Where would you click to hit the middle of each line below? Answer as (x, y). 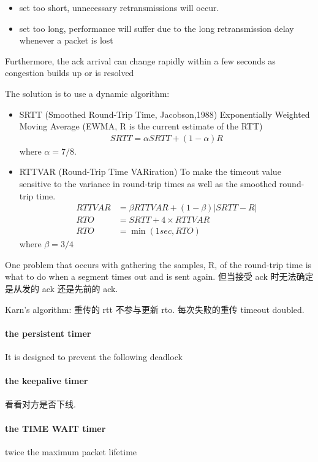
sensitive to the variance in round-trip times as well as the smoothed (148, 183)
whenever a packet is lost (66, 40)
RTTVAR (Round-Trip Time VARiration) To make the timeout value (150, 171)
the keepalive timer (47, 381)
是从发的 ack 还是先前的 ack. (62, 289)
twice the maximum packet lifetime (71, 451)
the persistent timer (48, 333)
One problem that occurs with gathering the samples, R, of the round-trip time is (158, 264)
